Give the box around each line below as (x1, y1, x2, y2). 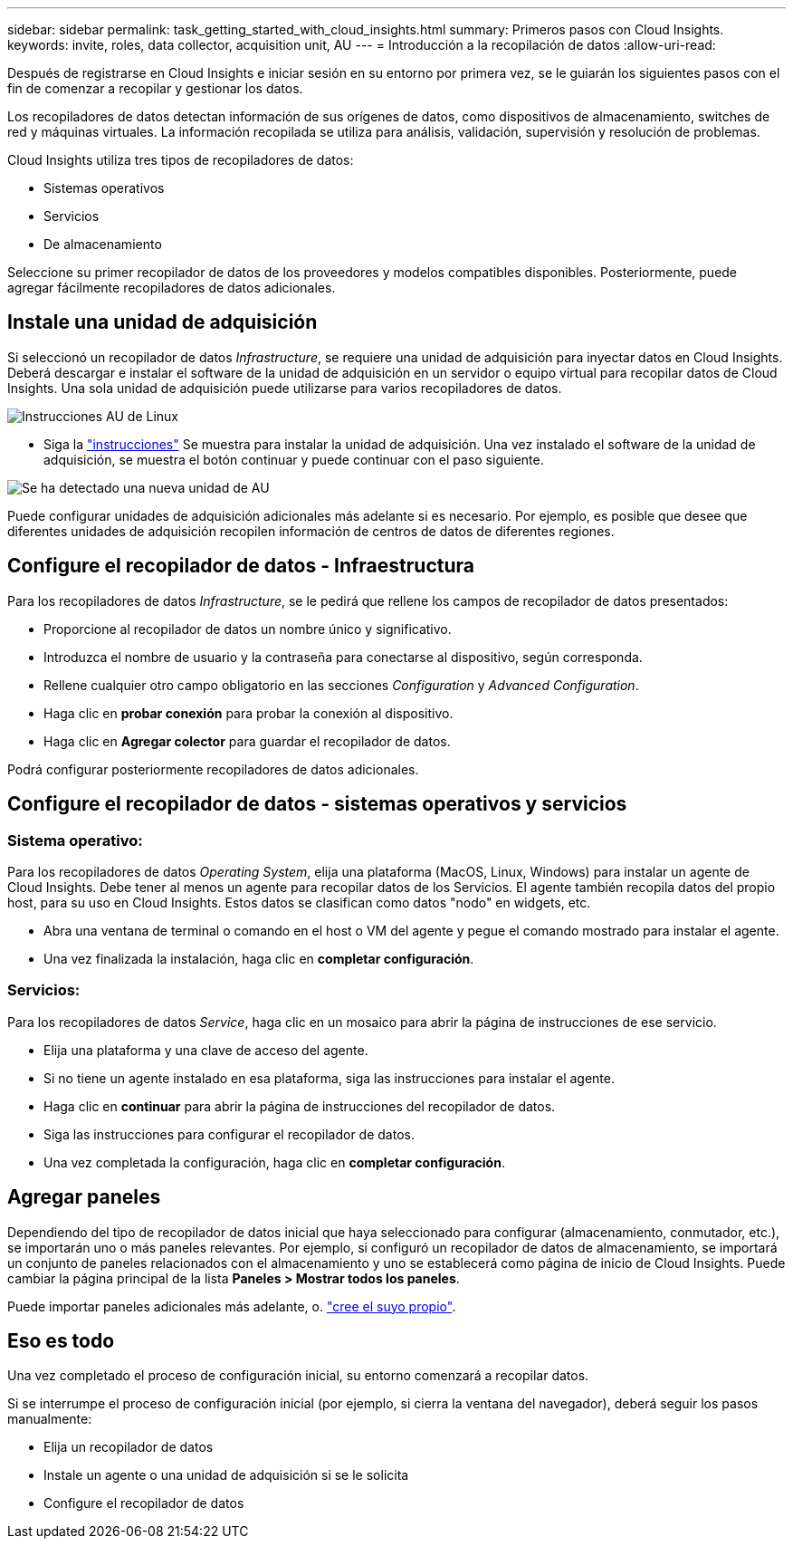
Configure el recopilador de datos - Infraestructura (7, 554, 474, 578)
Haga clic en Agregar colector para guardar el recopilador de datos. (43, 733, 451, 749)
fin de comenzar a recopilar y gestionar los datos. (7, 81, 303, 96)
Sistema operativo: (7, 831, 143, 850)
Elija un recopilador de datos (43, 1439, 214, 1455)
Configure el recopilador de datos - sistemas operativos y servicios (7, 792, 627, 816)
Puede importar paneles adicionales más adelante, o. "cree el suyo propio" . (7, 1298, 456, 1314)
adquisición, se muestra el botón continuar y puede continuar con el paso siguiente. (43, 451, 544, 467)
